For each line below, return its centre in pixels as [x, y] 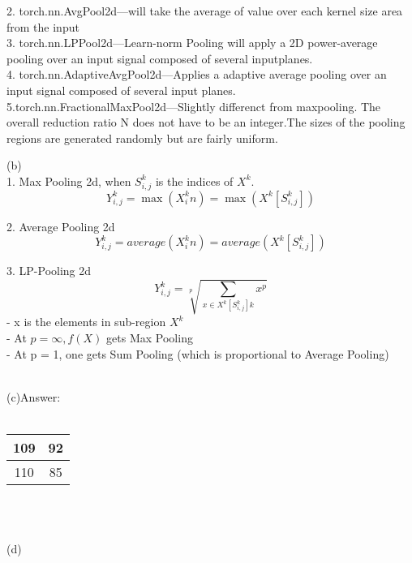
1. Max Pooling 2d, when [69, 181]
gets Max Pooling [150, 337]
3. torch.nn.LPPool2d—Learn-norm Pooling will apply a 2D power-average [192, 43]
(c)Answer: [34, 396]
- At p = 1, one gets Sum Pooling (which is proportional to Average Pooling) [198, 353]
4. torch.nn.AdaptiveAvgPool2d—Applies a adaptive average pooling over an [197, 74]
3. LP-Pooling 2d [49, 271]
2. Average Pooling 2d [61, 226]
